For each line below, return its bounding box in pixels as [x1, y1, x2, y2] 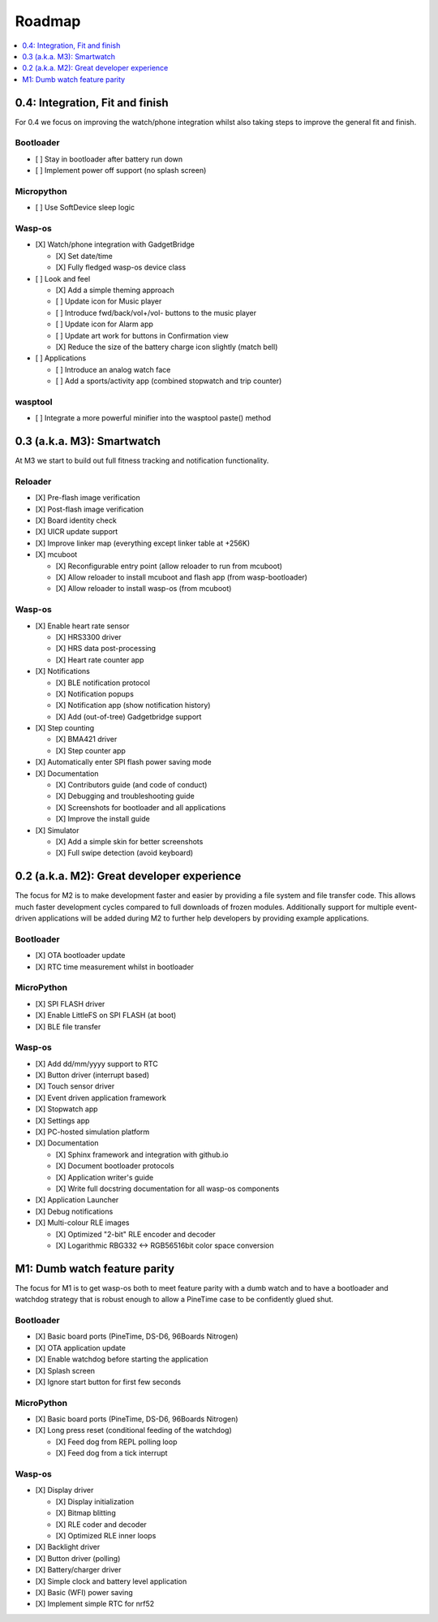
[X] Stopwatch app [35, 1104, 98, 1114]
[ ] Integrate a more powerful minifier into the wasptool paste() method [35, 413, 272, 423]
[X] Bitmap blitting [55, 1508, 117, 1518]
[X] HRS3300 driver [55, 632, 122, 641]
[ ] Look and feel [35, 274, 91, 283]
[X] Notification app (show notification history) [55, 701, 211, 710]
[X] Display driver [35, 1486, 94, 1495]
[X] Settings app [35, 1115, 90, 1125]
